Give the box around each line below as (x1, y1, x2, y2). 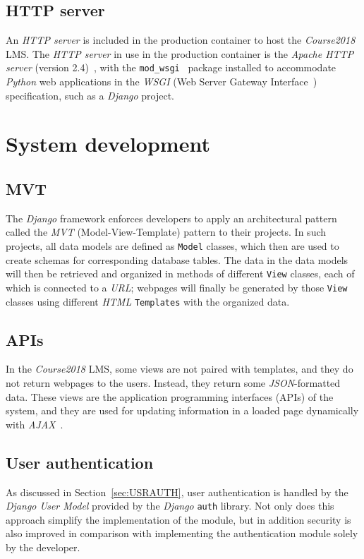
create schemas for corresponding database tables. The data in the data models (6, 252, 348, 267)
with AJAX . (6, 416, 63, 431)
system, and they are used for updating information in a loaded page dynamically (6, 403, 359, 418)
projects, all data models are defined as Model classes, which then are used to (6, 239, 339, 253)
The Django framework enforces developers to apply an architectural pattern (6, 210, 337, 225)
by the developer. (6, 540, 80, 555)
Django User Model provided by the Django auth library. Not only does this (6, 498, 334, 513)
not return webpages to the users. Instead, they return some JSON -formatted (6, 375, 341, 390)
